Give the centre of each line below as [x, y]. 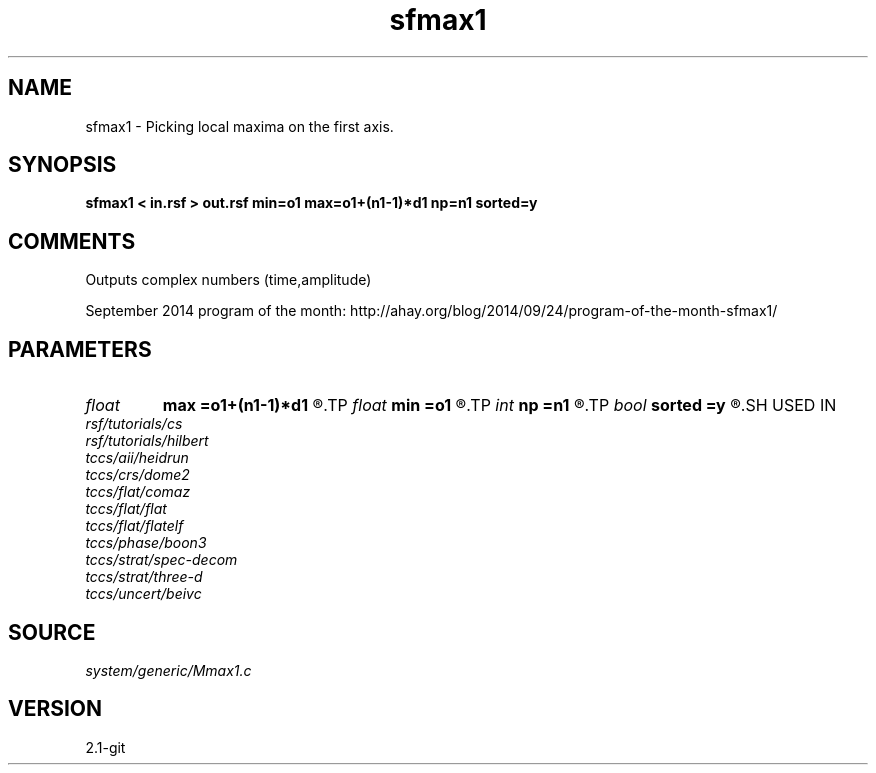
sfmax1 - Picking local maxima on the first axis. [239, 126]
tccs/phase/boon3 [146, 543]
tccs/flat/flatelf [134, 526]
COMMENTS [72, 241]
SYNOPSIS [62, 165]
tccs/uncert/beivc [143, 594]
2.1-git [105, 747]
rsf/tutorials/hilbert [147, 441]
